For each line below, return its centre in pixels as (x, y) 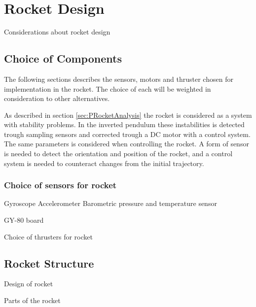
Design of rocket (29, 284)
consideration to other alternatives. (57, 98)
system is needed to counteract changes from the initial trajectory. (104, 163)
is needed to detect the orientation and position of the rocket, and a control (118, 153)
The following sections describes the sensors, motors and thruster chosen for (119, 79)
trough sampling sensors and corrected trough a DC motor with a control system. (127, 134)
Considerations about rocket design (57, 32)
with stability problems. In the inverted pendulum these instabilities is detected (124, 124)
